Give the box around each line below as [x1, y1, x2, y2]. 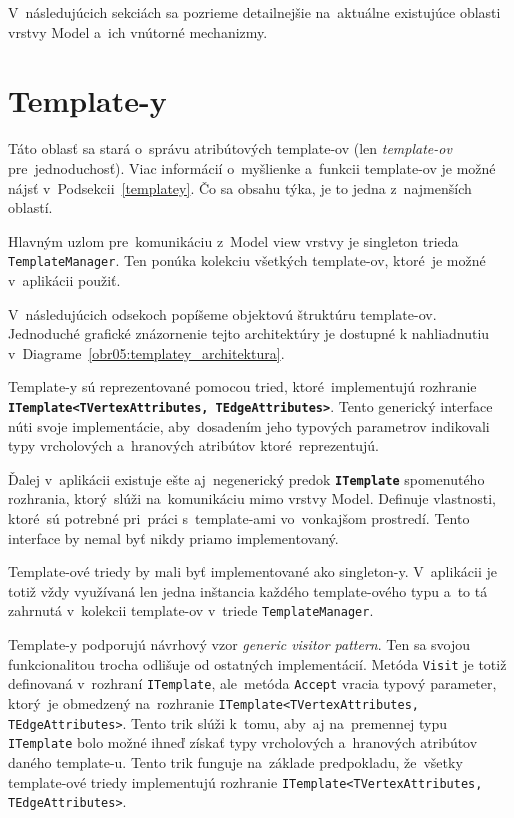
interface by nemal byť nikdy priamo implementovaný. [8, 527, 339, 548]
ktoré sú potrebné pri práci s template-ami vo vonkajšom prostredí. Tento [8, 508, 470, 528]
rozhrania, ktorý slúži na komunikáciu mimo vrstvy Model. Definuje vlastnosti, [8, 488, 496, 509]
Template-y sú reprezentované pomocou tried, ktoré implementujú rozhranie [8, 376, 477, 397]
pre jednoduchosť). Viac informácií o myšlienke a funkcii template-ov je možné [8, 157, 496, 178]
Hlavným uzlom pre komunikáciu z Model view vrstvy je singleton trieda [8, 230, 459, 251]
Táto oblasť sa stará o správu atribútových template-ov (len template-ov [8, 138, 452, 159]
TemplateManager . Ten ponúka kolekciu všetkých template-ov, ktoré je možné [8, 250, 486, 271]
